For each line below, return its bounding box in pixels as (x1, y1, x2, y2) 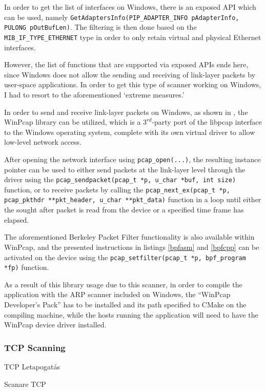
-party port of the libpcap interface (152, 116, 262, 127)
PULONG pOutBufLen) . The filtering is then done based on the (4, 22, 197, 32)
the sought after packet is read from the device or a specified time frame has (4, 204, 244, 215)
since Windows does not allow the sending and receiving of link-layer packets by (4, 69, 256, 80)
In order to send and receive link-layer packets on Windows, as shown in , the (4, 106, 248, 117)
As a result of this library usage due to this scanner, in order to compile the (4, 279, 242, 289)
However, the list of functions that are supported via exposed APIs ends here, (4, 59, 249, 70)
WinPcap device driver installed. (4, 319, 107, 330)
